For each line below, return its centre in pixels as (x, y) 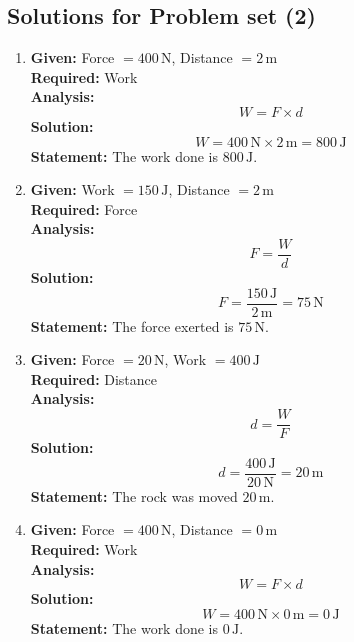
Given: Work (72, 189)
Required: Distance (94, 378)
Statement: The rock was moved (134, 495)
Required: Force (84, 208)
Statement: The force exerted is (132, 325)
